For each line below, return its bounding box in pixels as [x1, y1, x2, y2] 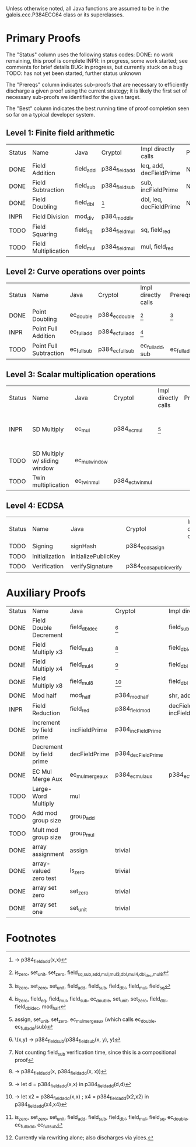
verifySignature [71, 562, 113, 571]
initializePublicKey [71, 552, 121, 560]
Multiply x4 [32, 664, 63, 673]
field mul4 [69, 660, 93, 670]
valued [32, 867, 51, 875]
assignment [32, 850, 64, 858]
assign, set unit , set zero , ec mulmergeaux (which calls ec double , [14, 1016, 156, 1024]
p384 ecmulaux [114, 770, 153, 780]
